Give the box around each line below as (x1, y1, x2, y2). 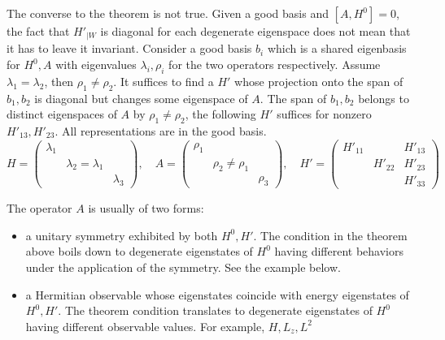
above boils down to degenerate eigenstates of (25, 243, 253, 260)
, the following (185, 105, 256, 123)
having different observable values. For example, (25, 317, 265, 334)
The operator (7, 200, 72, 217)
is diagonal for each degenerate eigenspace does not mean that (100, 23, 411, 39)
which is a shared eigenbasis (267, 40, 407, 57)
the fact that (7, 23, 70, 39)
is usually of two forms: (88, 200, 204, 217)
